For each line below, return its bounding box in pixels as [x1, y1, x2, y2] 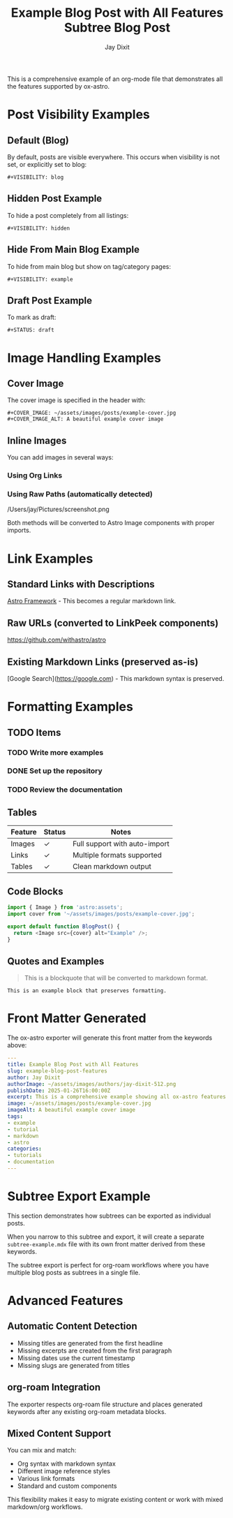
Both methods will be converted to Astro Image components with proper [7, 519, 215, 527]
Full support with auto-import [72, 839, 170, 849]
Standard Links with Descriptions [7, 578, 155, 590]
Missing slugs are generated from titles [17, 1361, 130, 1369]
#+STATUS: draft [7, 327, 54, 334]
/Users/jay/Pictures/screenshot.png [7, 505, 110, 514]
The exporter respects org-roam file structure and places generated [7, 1400, 203, 1408]
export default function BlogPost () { [7, 923, 120, 930]
